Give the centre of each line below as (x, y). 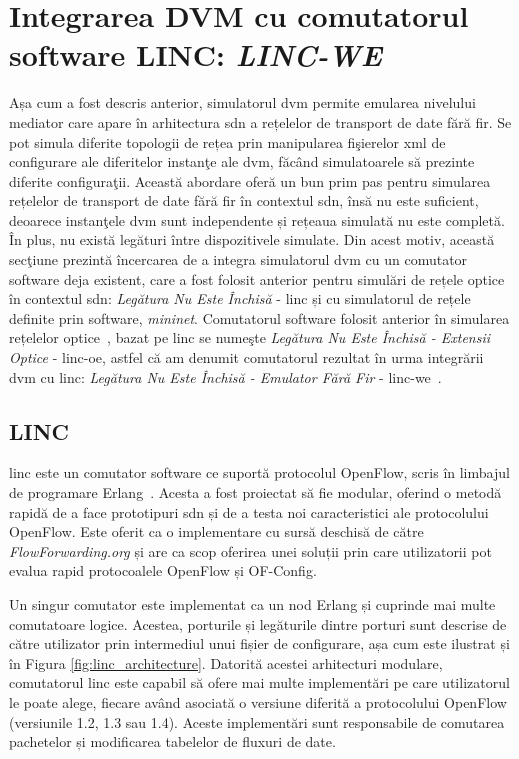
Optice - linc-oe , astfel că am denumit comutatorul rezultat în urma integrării (246, 357)
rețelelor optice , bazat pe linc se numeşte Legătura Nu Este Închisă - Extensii (250, 337)
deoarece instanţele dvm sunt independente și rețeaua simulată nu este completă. (257, 219)
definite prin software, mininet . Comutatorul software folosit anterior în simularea (259, 317)
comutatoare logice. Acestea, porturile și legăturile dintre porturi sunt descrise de (258, 623)
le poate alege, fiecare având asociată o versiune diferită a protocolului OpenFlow (258, 701)
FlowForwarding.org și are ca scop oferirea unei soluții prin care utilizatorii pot (250, 550)
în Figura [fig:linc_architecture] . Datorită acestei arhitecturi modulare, (226, 662)
